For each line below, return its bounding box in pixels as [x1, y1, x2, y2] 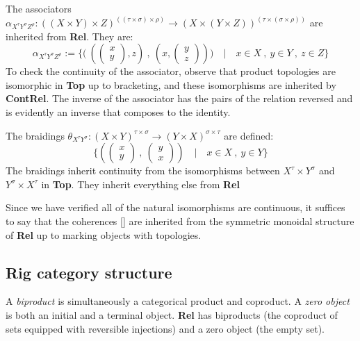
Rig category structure [6, 261, 172, 283]
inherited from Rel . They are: [6, 28, 133, 43]
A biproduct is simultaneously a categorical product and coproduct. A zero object [6, 294, 350, 308]
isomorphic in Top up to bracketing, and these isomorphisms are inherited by [6, 77, 336, 92]
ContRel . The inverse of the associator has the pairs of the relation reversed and [6, 91, 353, 106]
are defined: [224, 128, 274, 142]
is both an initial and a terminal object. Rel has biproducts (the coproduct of [6, 307, 338, 322]
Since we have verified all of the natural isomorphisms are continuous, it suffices [6, 200, 345, 215]
